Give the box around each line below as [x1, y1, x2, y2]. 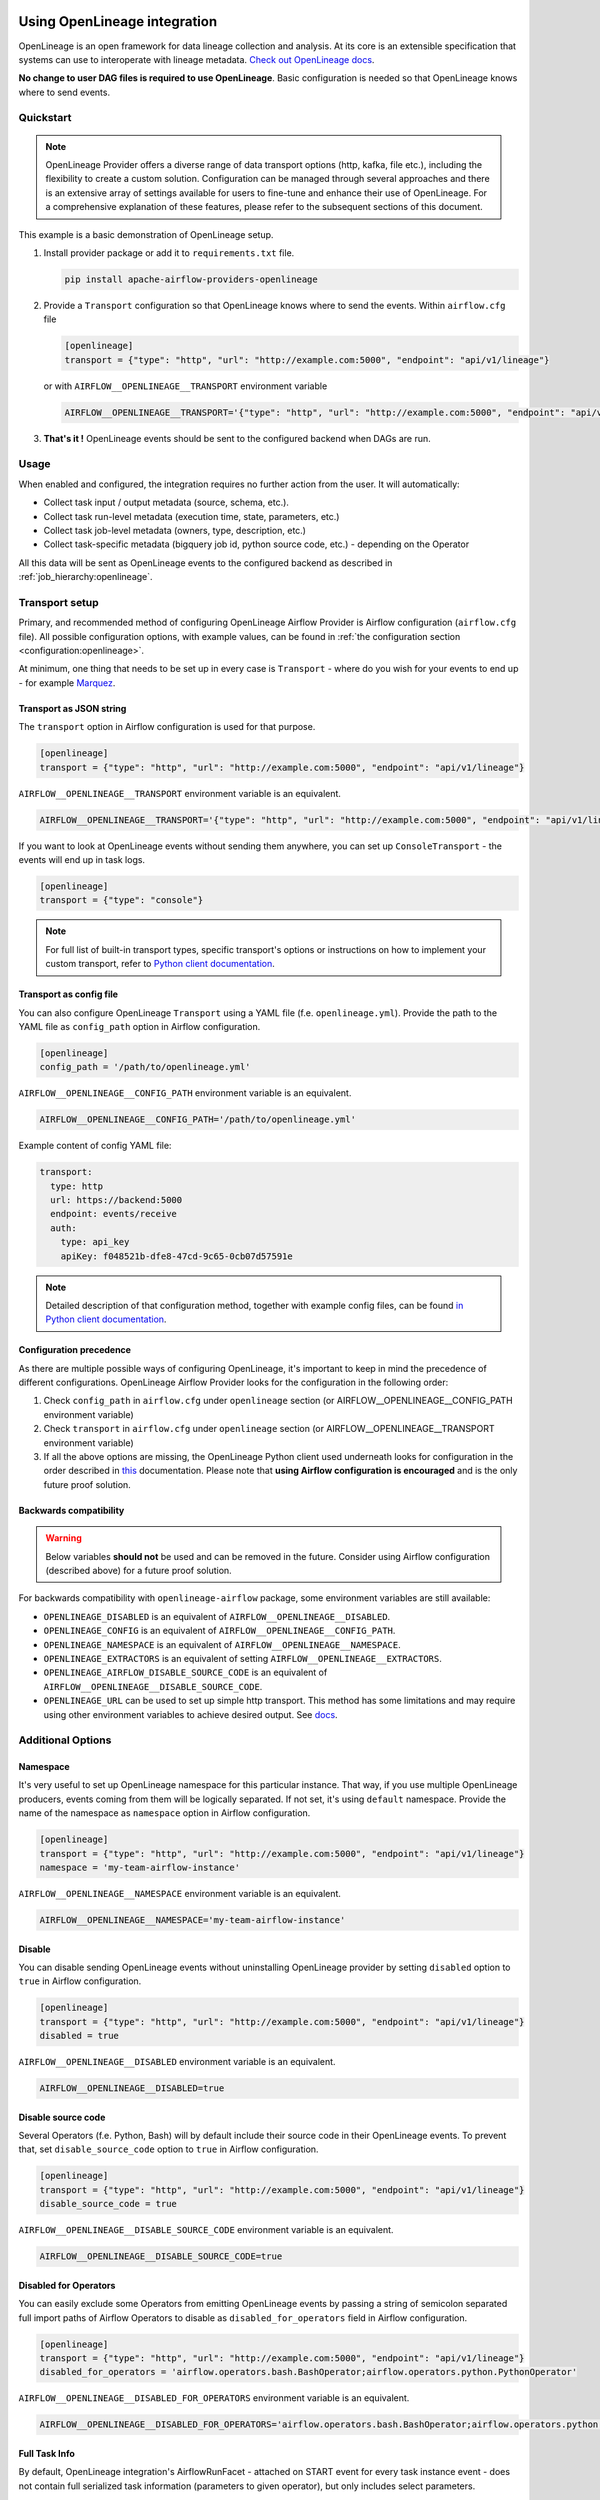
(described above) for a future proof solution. [45, 1565, 232, 1576]
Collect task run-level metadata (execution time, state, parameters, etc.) [43, 510, 340, 522]
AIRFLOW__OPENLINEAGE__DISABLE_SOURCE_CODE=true [39, 2251, 283, 2262]
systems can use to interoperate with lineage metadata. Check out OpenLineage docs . [18, 53, 375, 65]
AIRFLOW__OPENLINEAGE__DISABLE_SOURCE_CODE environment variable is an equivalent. [18, 2224, 394, 2236]
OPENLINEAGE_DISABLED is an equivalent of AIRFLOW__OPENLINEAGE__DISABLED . [43, 1610, 391, 1622]
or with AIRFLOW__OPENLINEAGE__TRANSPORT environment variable [43, 380, 328, 392]
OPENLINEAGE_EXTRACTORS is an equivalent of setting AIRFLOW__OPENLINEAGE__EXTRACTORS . [43, 1652, 442, 1664]
